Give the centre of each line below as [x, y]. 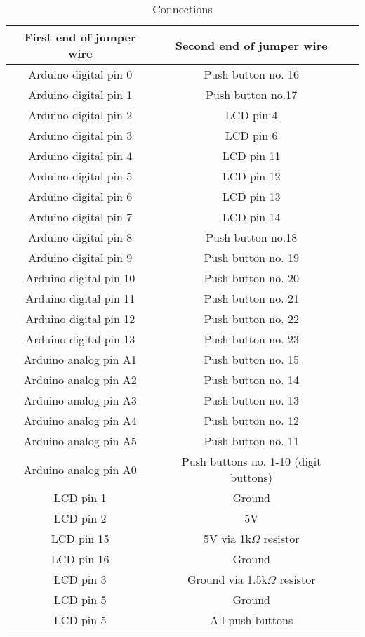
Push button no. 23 [251, 339]
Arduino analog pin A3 [80, 400]
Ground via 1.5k [227, 579]
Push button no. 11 [251, 441]
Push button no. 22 [251, 318]
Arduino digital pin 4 [80, 156]
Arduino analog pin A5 [80, 441]
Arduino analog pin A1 [80, 359]
